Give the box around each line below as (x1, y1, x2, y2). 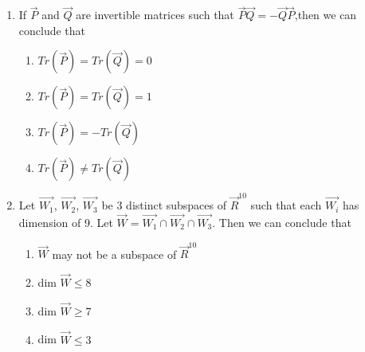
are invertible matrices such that (76, 6, 234, 23)
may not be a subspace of (52, 245, 177, 262)
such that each (250, 197, 322, 213)
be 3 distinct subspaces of (101, 197, 227, 213)
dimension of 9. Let (18, 213, 113, 230)
